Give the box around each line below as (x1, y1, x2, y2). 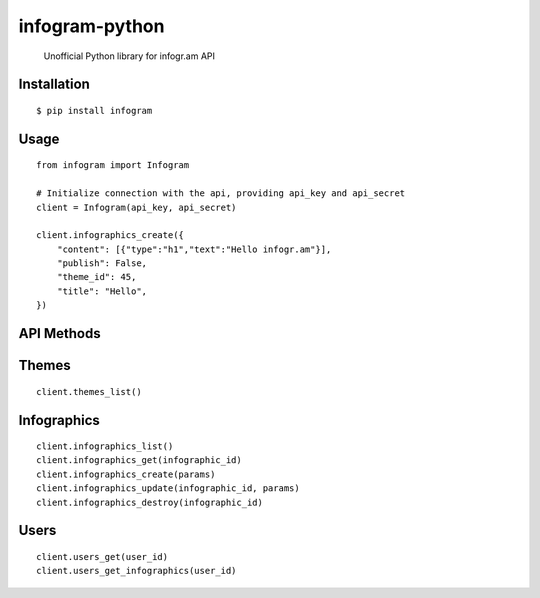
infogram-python (18, 15, 165, 37)
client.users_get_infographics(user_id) (36, 565, 237, 577)
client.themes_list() (36, 386, 142, 397)
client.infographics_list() (36, 441, 174, 452)
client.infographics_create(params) (36, 468, 216, 480)
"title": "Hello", (56, 285, 148, 297)
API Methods (18, 325, 101, 342)
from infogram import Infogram (36, 160, 190, 171)
